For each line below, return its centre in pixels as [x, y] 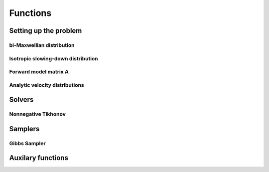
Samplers [24, 129]
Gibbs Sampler [27, 143]
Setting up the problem [46, 31]
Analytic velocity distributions [47, 85]
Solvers [21, 100]
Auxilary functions [39, 158]
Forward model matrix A [39, 72]
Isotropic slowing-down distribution [54, 58]
